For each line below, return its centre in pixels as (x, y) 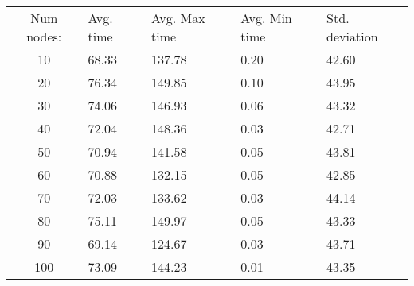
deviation (352, 36)
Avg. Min (266, 18)
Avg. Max (178, 18)
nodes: (44, 36)
